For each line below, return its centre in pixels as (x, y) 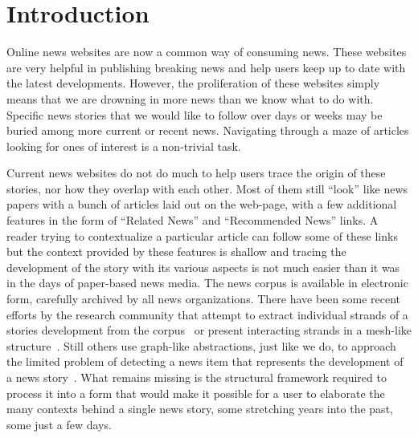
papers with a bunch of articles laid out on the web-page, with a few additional (202, 204)
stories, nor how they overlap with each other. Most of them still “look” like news (207, 188)
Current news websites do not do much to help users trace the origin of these (196, 173)
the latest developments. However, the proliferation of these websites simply (193, 83)
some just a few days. (59, 424)
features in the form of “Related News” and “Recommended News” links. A (193, 220)
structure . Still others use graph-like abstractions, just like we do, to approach (201, 345)
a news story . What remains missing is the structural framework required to (197, 377)
